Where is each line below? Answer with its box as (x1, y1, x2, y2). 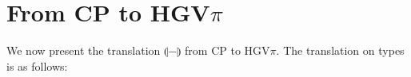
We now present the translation (6, 42, 161, 59)
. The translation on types (276, 42, 405, 59)
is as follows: (6, 57, 68, 74)
